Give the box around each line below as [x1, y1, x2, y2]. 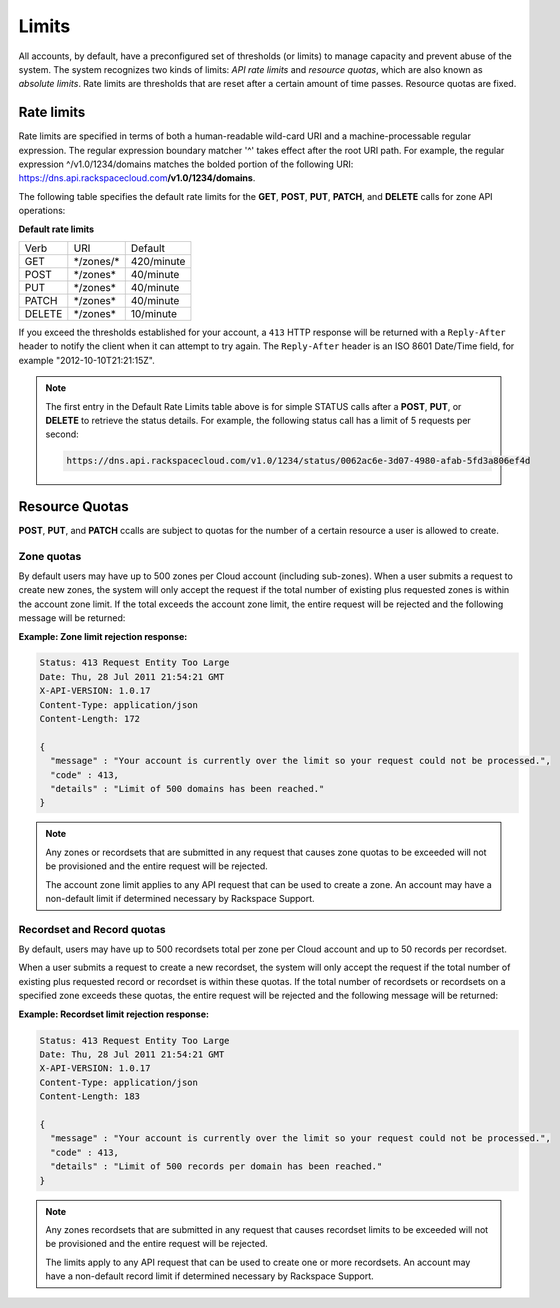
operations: [18, 205, 66, 217]
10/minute [130, 306, 178, 320]
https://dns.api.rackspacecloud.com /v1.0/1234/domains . [18, 172, 256, 184]
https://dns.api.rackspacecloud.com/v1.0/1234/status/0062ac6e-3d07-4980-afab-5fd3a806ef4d [66, 455, 531, 467]
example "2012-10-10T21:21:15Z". [18, 354, 155, 366]
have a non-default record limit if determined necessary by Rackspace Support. [45, 1270, 374, 1282]
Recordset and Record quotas [18, 922, 166, 936]
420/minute [130, 254, 186, 268]
